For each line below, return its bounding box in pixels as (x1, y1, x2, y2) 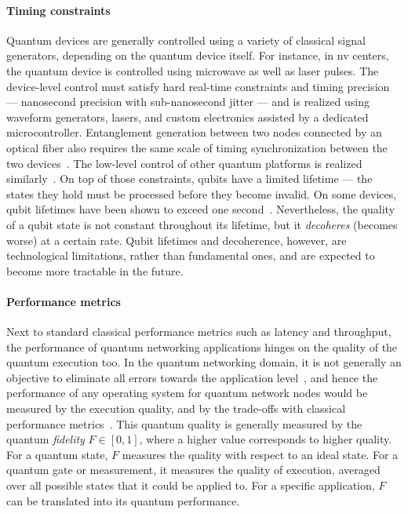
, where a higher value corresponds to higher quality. (139, 431, 392, 447)
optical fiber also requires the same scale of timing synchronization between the (6, 139, 388, 155)
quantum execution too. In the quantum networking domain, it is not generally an (6, 354, 402, 370)
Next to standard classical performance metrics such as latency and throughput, (6, 323, 392, 340)
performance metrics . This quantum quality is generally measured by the (6, 415, 362, 432)
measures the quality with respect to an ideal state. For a (122, 446, 399, 462)
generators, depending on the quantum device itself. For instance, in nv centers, (6, 47, 389, 64)
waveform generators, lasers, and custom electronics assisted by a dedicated (6, 108, 369, 125)
